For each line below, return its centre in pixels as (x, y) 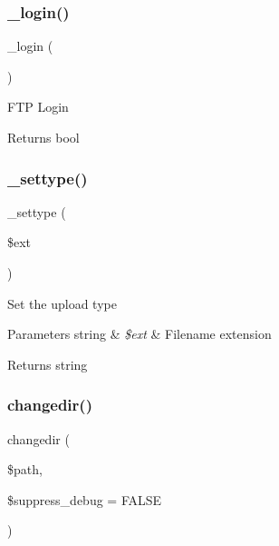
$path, (25, 469)
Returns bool (43, 137)
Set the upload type (62, 303)
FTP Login (38, 107)
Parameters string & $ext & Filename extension (139, 334)
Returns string (48, 364)
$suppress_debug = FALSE (85, 499)
